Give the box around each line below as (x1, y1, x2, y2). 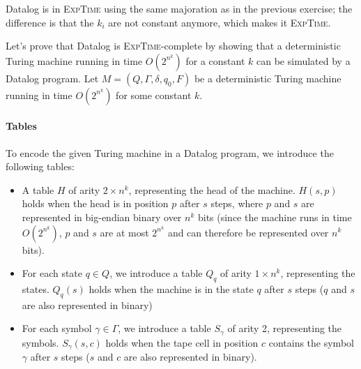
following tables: (6, 159, 75, 174)
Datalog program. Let (6, 70, 99, 85)
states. (22, 281, 49, 296)
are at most (100, 225, 149, 239)
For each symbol (22, 321, 92, 336)
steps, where (210, 196, 263, 211)
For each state (22, 266, 83, 280)
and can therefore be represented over (167, 225, 329, 239)
